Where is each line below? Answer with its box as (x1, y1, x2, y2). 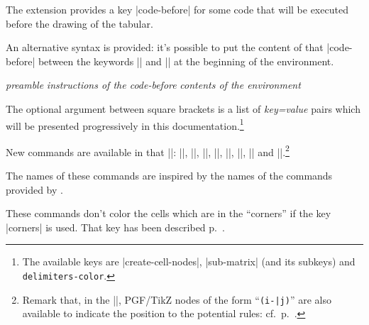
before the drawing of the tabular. (6, 16, 153, 31)
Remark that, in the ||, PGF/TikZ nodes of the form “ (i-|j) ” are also (22, 292, 331, 307)
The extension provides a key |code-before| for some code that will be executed (6, 2, 348, 16)
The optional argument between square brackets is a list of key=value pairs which (6, 101, 360, 116)
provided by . (6, 182, 63, 197)
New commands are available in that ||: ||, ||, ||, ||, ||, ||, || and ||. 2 (6, 142, 290, 159)
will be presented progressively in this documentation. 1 (6, 116, 244, 133)
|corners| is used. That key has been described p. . (6, 219, 225, 234)
